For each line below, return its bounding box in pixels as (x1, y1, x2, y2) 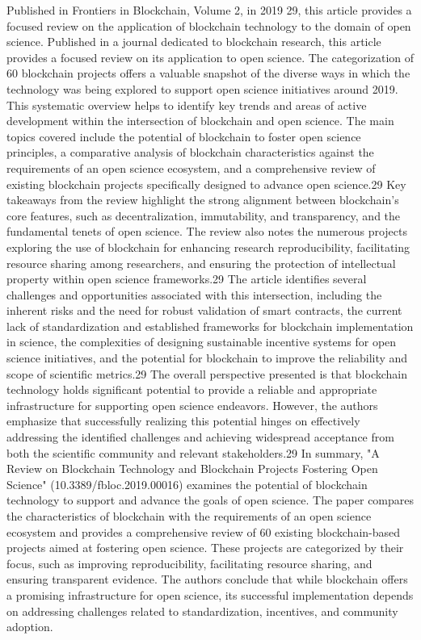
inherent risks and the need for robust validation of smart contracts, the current (6, 302, 402, 319)
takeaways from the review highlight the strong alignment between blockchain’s (6, 191, 399, 208)
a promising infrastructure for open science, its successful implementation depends (6, 586, 414, 603)
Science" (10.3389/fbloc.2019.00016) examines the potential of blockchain (6, 475, 368, 492)
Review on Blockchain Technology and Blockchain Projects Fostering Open (6, 460, 378, 477)
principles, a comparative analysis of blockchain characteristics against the (6, 144, 374, 161)
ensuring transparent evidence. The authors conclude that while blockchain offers (6, 571, 408, 588)
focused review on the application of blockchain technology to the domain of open (6, 17, 411, 34)
